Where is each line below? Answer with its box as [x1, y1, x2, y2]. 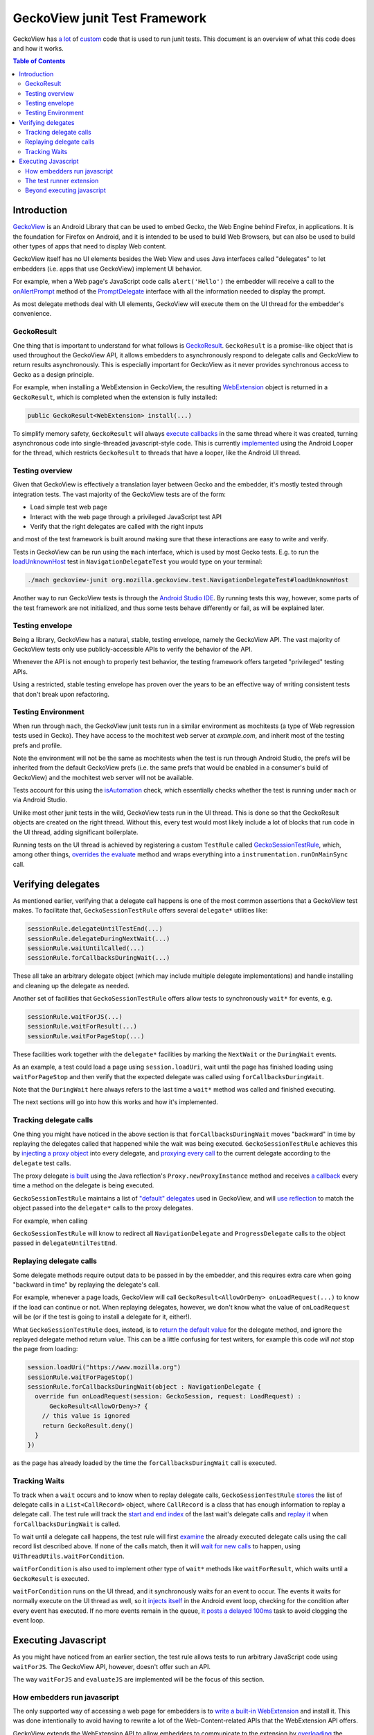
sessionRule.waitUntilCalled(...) [27, 944, 145, 952]
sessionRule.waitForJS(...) [27, 1013, 123, 1021]
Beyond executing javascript [25, 186, 107, 194]
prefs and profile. [12, 741, 62, 750]
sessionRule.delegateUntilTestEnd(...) [27, 925, 163, 933]
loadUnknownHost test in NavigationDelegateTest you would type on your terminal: [12, 557, 262, 566]
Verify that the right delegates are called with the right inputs [30, 522, 204, 530]
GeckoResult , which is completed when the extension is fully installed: [12, 393, 217, 401]
